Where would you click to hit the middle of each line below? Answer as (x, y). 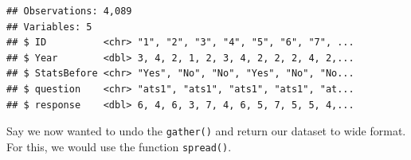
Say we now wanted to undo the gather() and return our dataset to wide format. (206, 131)
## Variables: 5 (49, 27)
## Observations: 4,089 (69, 11)
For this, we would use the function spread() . (119, 146)
